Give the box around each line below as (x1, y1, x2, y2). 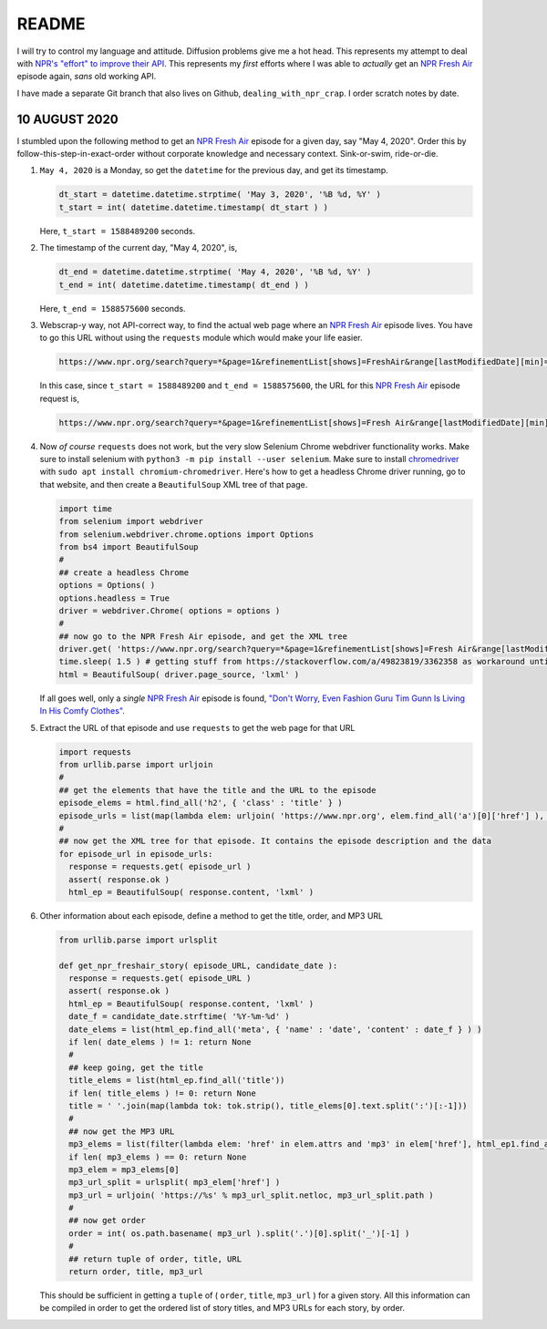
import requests (58, 747, 132, 757)
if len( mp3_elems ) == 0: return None (68, 1151, 247, 1162)
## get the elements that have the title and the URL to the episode (58, 785, 377, 795)
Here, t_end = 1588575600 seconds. (39, 303, 186, 314)
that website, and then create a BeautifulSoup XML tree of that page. (39, 479, 308, 489)
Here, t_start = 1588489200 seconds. (39, 225, 196, 236)
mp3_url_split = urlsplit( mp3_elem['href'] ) (68, 1177, 281, 1188)
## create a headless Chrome (58, 567, 190, 578)
